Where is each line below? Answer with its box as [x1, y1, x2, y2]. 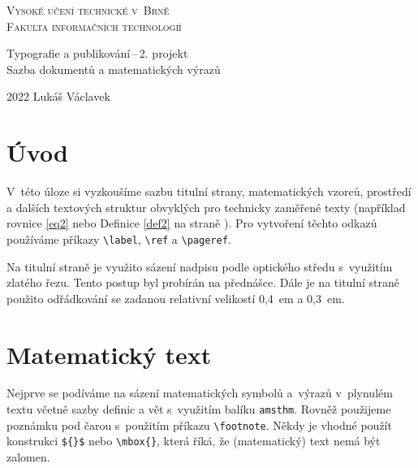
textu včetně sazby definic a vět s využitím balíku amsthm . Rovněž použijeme [6, 401, 391, 418]
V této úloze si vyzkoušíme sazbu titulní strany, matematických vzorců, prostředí [6, 183, 412, 200]
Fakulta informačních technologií [6, 17, 182, 34]
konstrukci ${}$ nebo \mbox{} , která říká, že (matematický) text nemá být [6, 432, 381, 449]
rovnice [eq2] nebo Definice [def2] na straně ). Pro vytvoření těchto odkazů [6, 214, 377, 232]
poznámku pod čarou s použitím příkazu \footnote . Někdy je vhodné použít [6, 416, 392, 433]
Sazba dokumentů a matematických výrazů [6, 60, 221, 77]
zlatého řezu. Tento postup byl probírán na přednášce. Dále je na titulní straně [6, 274, 400, 291]
